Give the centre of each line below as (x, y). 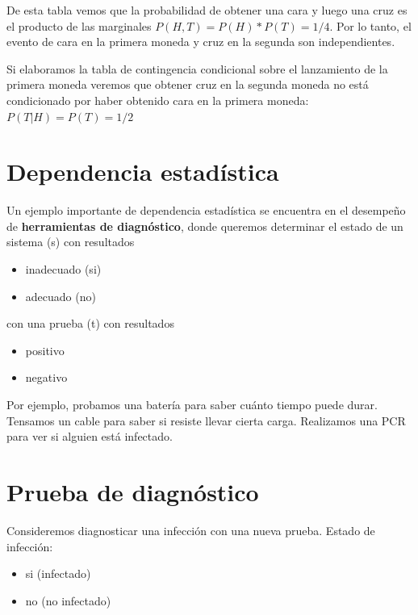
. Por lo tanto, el (370, 25)
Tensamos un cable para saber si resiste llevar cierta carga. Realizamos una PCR (206, 420)
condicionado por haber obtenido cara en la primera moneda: (158, 100)
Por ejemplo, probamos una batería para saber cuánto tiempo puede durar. (192, 405)
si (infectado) (58, 573)
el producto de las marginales (79, 25)
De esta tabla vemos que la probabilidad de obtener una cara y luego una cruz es (207, 10)
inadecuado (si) (63, 269)
